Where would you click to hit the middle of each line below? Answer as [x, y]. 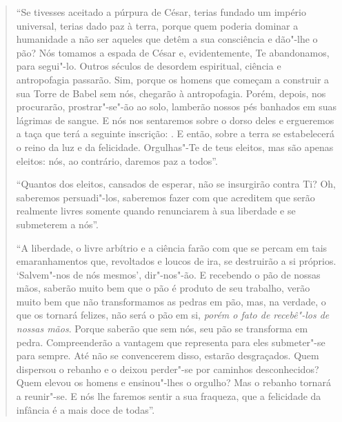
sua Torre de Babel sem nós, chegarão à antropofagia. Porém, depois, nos [171, 93]
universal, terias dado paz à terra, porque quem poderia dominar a [157, 25]
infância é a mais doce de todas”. [85, 409]
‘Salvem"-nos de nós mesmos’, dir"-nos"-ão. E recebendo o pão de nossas [168, 274]
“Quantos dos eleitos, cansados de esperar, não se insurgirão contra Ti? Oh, [176, 184]
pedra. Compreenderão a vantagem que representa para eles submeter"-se [171, 342]
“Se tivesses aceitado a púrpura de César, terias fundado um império [161, 12]
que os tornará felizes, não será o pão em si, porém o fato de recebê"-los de [173, 315]
